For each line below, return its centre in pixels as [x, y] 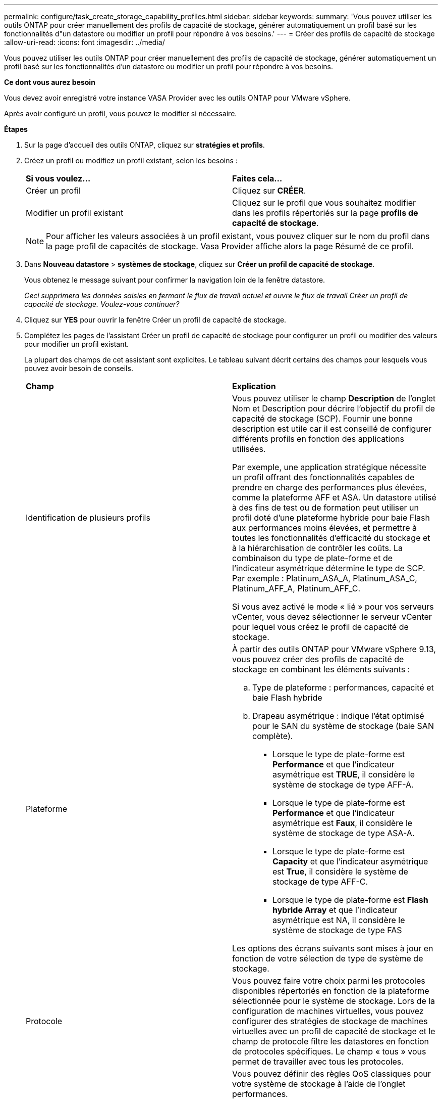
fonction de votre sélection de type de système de [328, 958]
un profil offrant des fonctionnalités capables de [323, 477]
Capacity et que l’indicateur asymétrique [350, 861]
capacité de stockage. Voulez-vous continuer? [102, 304]
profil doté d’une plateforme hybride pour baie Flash [331, 518]
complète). [273, 736]
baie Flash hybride [287, 698]
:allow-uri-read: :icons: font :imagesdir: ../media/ [85, 42]
